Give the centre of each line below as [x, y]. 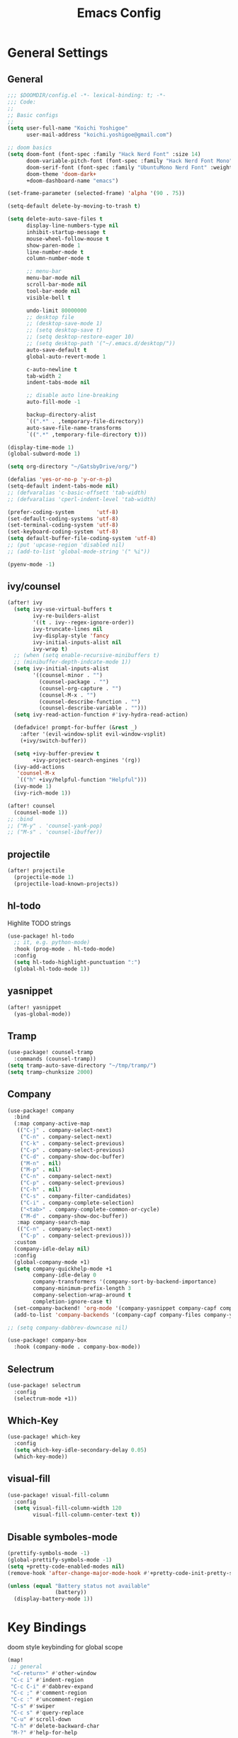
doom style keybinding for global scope [65, 1647]
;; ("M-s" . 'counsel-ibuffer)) [55, 832]
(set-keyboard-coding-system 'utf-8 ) [63, 532]
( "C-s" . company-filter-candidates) [76, 1196]
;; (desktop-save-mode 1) [64, 324]
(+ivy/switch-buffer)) [53, 741]
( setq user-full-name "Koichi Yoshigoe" [68, 128]
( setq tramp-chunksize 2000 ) [50, 1072]
